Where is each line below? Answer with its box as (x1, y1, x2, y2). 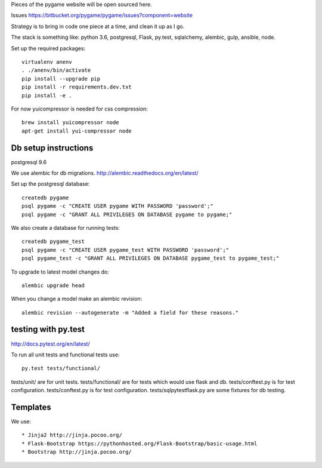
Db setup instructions (11, 143, 94, 153)
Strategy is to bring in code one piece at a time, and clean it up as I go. (11, 23, 185, 30)
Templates (11, 402, 51, 412)
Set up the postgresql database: (11, 180, 90, 187)
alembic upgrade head (21, 282, 85, 289)
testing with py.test (11, 324, 85, 334)
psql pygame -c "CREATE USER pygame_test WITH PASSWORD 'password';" (21, 247, 230, 253)
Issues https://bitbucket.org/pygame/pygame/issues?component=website (11, 12, 193, 19)
